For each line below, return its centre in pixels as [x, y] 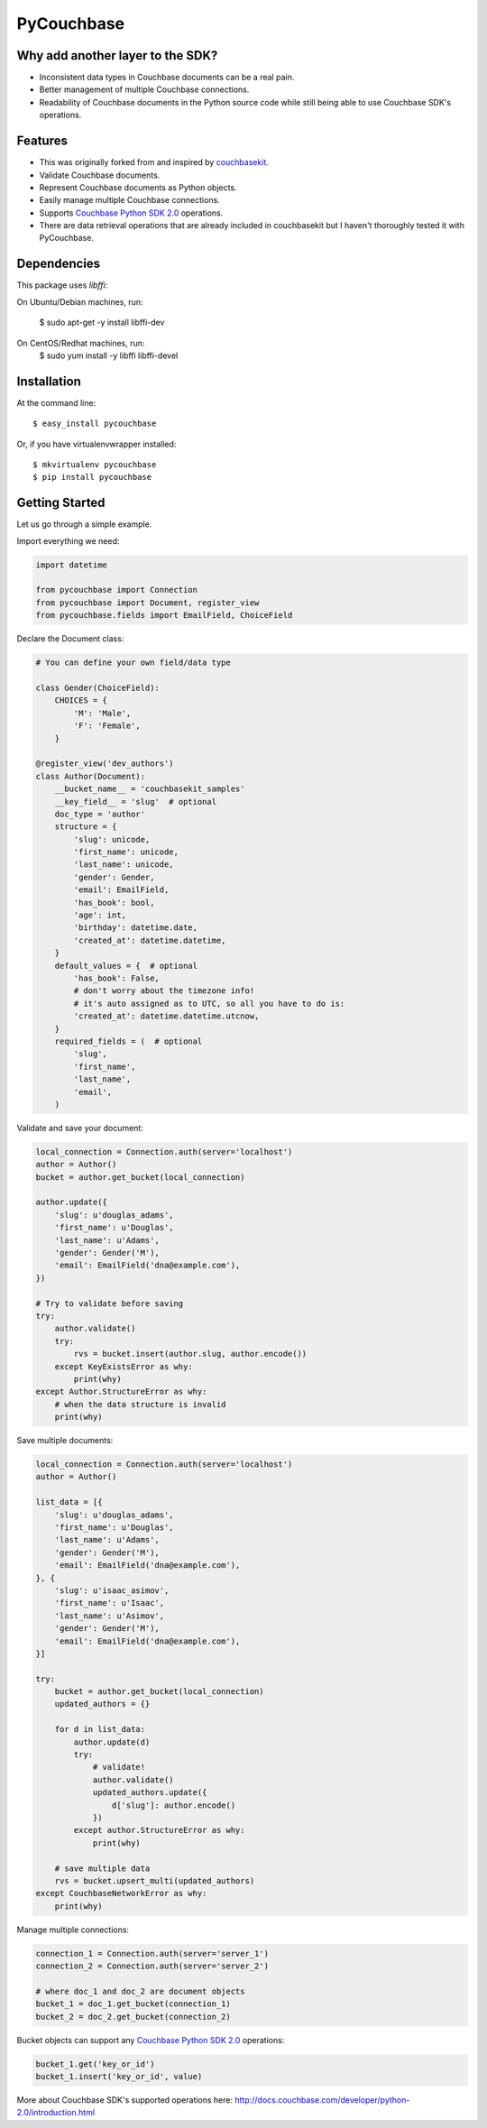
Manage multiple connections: [73, 1930]
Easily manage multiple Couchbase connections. [129, 200]
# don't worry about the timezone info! [164, 991]
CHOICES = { [81, 700]
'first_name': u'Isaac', [110, 1603]
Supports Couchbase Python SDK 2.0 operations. [131, 213]
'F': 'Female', [107, 726]
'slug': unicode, [112, 839]
